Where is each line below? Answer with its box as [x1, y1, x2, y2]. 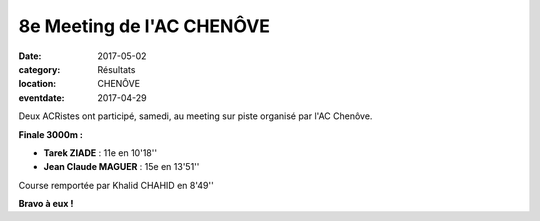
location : [18, 78, 57, 90]
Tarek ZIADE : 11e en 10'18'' [43, 146, 158, 159]
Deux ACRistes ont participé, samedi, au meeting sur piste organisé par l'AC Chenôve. [18, 110, 373, 122]
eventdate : [18, 91, 65, 104]
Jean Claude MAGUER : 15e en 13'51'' [43, 161, 200, 173]
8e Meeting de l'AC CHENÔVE [18, 15, 270, 37]
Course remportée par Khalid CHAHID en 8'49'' [18, 179, 214, 191]
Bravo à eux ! [18, 198, 74, 210]
